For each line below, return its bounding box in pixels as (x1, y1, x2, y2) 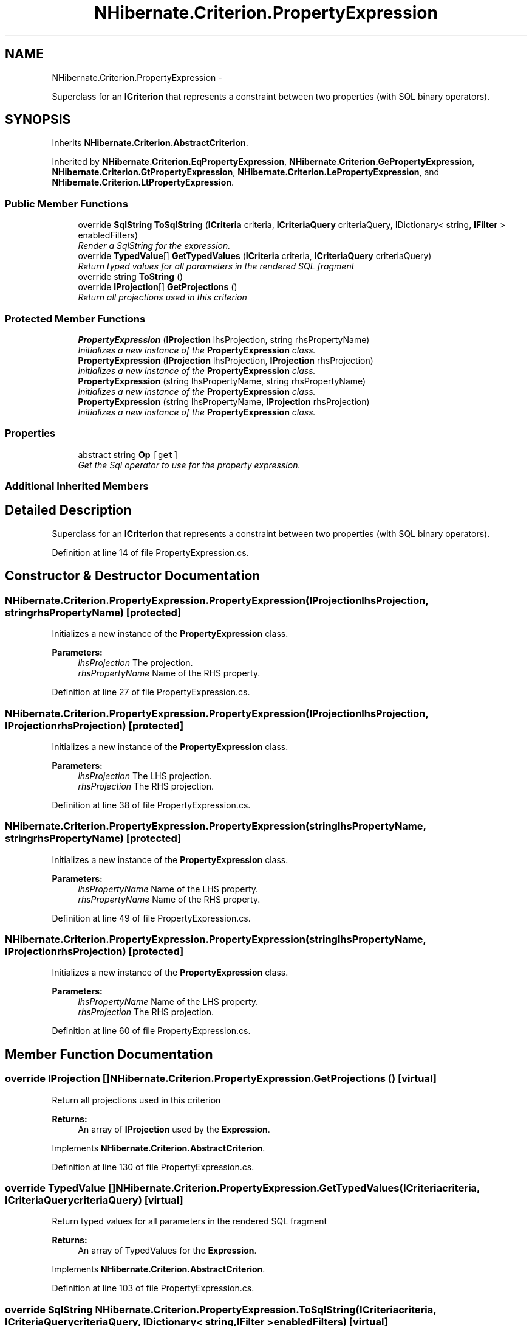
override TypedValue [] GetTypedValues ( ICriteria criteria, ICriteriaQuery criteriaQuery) (78, 251, 432, 262)
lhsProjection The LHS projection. (78, 770, 212, 781)
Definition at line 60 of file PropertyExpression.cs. (52, 1026, 251, 1036)
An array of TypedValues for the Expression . (78, 1245, 257, 1256)
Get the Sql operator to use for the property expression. (78, 459, 301, 470)
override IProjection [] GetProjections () (78, 282, 237, 293)
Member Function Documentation (5, 1046, 213, 1062)
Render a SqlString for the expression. (78, 240, 231, 251)
